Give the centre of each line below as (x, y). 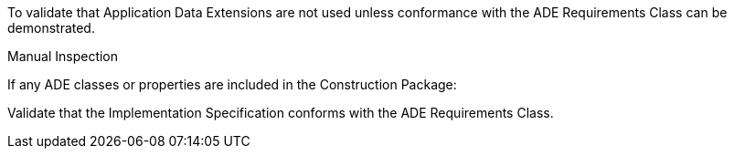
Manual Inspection (63, 56)
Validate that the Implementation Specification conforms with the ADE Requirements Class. (281, 113)
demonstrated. (51, 28)
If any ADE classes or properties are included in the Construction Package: (232, 84)
